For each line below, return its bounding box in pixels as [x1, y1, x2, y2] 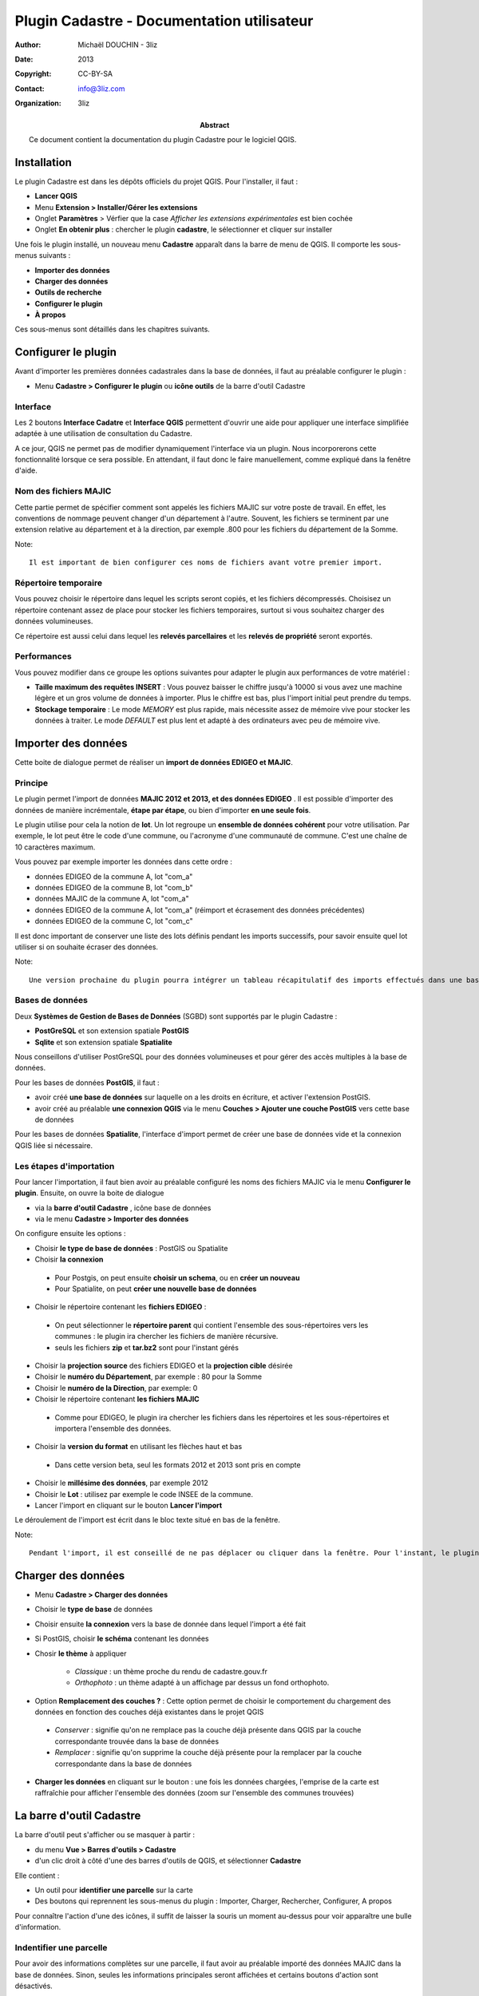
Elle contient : [14, 1871, 60, 1880]
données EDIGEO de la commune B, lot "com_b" [34, 882, 193, 892]
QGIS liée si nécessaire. [14, 1140, 93, 1150]
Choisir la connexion [34, 1254, 104, 1265]
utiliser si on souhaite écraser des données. [14, 942, 159, 952]
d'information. [14, 1923, 61, 1932]
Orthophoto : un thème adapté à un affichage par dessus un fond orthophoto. [74, 1677, 330, 1688]
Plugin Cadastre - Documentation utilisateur [14, 12, 314, 30]
